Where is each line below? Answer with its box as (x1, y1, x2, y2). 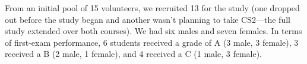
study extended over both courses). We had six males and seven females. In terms (5, 25, 302, 37)
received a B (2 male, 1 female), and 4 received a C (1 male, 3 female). (5, 48, 262, 60)
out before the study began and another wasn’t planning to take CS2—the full (5, 13, 290, 25)
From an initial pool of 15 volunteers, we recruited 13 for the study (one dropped (5, 2, 300, 14)
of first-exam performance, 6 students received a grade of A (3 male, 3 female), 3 (5, 36, 299, 48)
